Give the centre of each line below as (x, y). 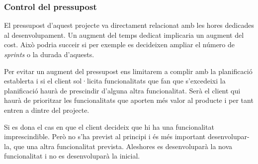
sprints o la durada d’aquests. (49, 54)
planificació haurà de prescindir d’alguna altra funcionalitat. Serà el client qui (122, 90)
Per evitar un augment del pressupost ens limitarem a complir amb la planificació (128, 71)
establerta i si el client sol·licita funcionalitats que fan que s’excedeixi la (115, 81)
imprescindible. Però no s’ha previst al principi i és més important (105, 136)
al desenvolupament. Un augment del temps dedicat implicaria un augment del (124, 35)
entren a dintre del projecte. (47, 110)
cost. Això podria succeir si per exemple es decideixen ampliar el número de (120, 44)
